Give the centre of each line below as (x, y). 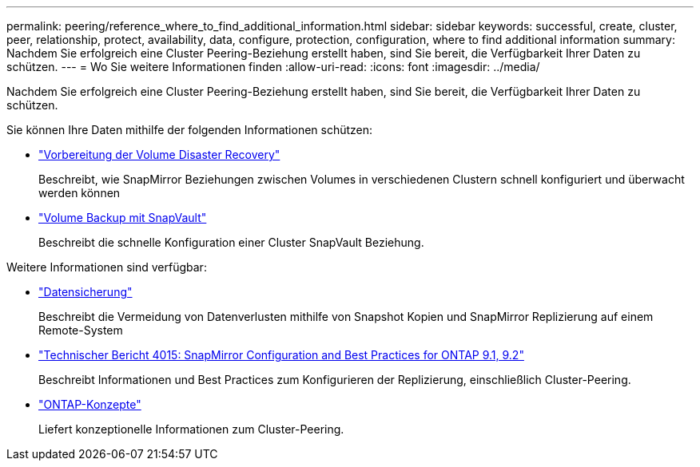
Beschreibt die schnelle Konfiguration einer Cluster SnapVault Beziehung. (231, 242)
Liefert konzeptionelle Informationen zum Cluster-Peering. (191, 429)
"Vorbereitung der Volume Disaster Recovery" (159, 154)
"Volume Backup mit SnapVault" (123, 218)
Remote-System (81, 330)
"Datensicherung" (86, 292)
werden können (80, 193)
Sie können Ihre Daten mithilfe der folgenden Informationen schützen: (190, 130)
